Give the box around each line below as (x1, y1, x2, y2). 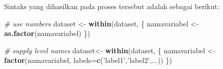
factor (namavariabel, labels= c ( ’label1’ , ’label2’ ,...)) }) (4, 55, 172, 65)
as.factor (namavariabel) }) (4, 28, 90, 39)
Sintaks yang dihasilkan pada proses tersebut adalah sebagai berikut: (4, 1, 219, 11)
